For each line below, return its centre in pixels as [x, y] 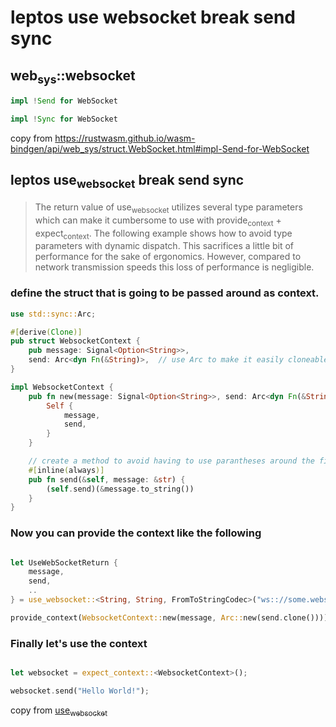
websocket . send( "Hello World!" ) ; [80, 691]
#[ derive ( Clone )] [46, 332]
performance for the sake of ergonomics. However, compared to [168, 257]
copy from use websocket [59, 711]
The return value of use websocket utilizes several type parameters [168, 208]
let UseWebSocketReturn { [64, 562]
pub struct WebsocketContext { [75, 341]
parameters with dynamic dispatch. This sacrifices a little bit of [164, 246]
